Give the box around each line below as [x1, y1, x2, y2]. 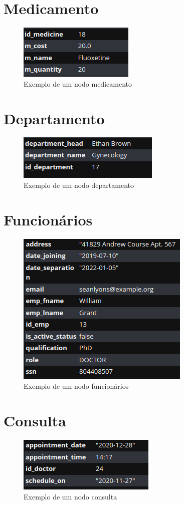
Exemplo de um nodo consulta [24, 491, 117, 501]
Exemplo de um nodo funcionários [24, 381, 129, 391]
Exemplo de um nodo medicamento [24, 78, 132, 89]
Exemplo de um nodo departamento [24, 180, 134, 190]
